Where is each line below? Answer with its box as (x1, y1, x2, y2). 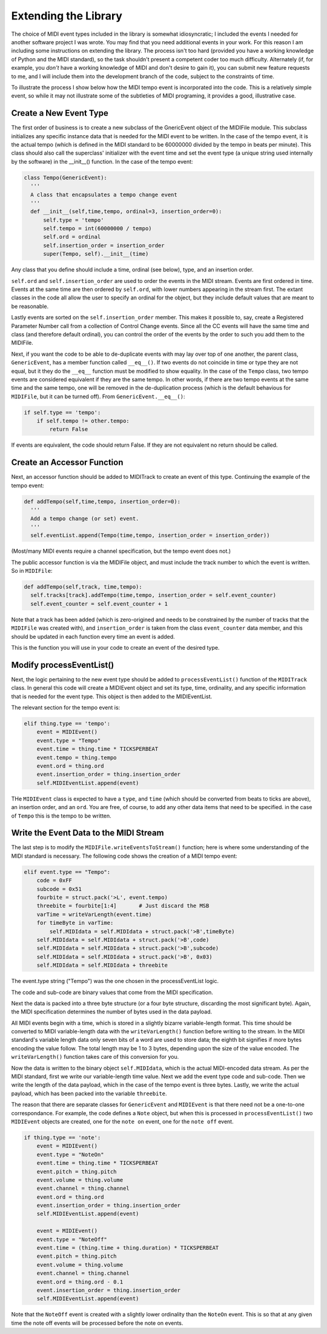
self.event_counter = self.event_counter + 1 (30, 600, 168, 607)
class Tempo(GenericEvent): (24, 174, 107, 181)
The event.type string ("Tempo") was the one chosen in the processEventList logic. (11, 978, 219, 985)
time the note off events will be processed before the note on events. (11, 1319, 183, 1327)
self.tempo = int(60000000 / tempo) (43, 225, 152, 232)
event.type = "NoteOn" (36, 1151, 104, 1158)
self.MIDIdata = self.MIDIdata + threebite (36, 962, 168, 969)
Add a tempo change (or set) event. (30, 515, 139, 522)
